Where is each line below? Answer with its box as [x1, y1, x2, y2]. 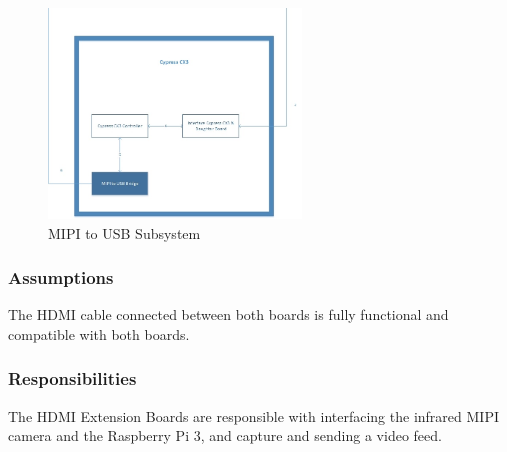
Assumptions [8, 265, 114, 290]
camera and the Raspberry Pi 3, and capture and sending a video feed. [8, 425, 442, 446]
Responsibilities [8, 366, 137, 391]
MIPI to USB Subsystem [48, 222, 201, 243]
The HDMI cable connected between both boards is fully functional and [8, 304, 449, 325]
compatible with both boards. [8, 323, 190, 344]
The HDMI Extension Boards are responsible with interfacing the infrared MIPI [8, 405, 499, 426]
